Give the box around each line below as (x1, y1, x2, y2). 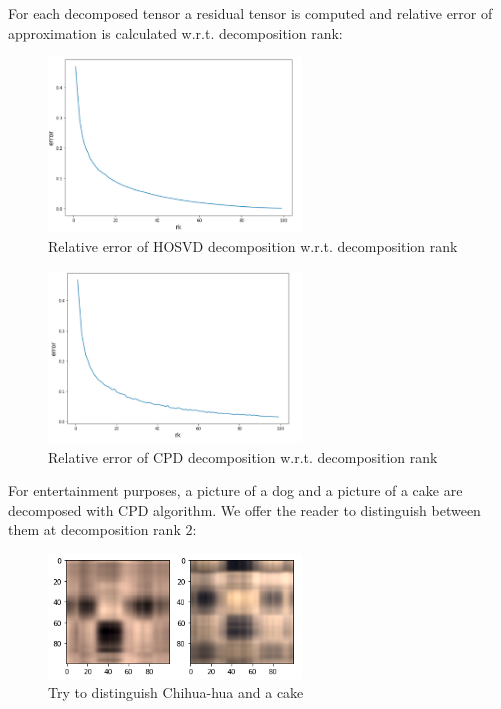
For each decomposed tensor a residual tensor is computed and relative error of (8, 3, 493, 23)
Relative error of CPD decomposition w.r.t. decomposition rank (48, 446, 438, 467)
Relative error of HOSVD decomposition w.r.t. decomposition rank (48, 236, 458, 257)
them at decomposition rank (8, 519, 181, 540)
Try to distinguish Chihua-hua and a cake (48, 682, 304, 703)
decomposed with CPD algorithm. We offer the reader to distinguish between (8, 499, 481, 520)
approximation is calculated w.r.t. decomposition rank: (8, 22, 343, 43)
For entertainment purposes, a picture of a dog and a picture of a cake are (8, 480, 463, 501)
